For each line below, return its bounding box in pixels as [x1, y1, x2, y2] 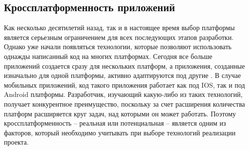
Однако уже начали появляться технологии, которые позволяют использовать [4, 41, 231, 52]
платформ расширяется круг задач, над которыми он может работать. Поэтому [4, 108, 236, 118]
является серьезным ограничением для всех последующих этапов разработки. [4, 32, 234, 42]
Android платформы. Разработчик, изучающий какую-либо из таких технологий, [4, 89, 243, 99]
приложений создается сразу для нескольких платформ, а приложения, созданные [4, 60, 245, 71]
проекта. [4, 137, 29, 147]
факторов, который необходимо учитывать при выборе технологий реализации [4, 127, 236, 137]
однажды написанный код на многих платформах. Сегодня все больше [4, 51, 213, 61]
